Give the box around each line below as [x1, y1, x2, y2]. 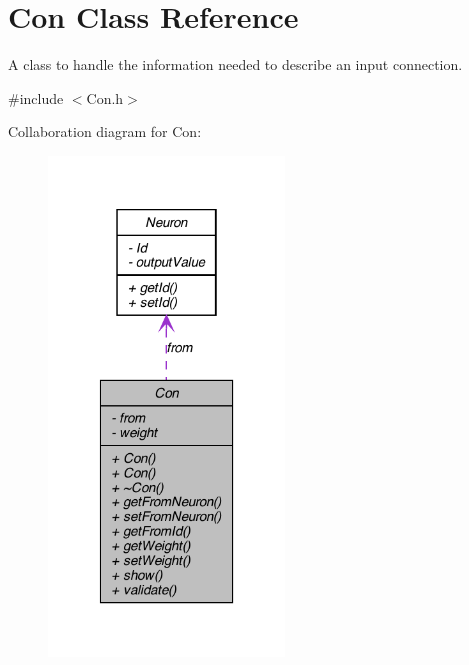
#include [8, 87, 64, 108]
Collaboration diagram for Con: [8, 121, 202, 142]
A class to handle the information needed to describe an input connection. [8, 54, 463, 75]
